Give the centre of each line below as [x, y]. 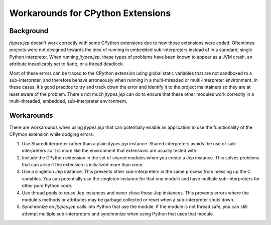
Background [29, 31]
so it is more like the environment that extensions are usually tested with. [122, 151]
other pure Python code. [47, 186]
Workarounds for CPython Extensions [90, 13]
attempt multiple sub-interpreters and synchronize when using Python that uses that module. [118, 213]
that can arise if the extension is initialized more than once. [83, 165]
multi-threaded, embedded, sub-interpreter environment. [68, 101]
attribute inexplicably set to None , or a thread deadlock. [66, 64]
